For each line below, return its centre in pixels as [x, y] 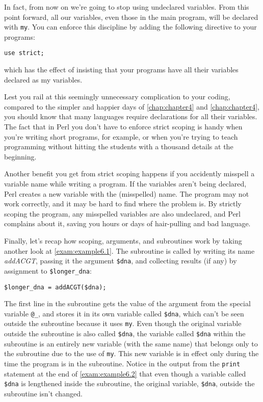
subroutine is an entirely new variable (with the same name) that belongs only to [131, 343]
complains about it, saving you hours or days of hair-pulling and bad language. [127, 223]
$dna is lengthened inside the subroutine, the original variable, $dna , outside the [129, 383]
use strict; [24, 53]
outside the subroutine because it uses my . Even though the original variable [123, 323]
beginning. [20, 156]
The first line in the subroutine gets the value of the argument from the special [127, 303]
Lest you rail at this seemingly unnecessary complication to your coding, [117, 97]
